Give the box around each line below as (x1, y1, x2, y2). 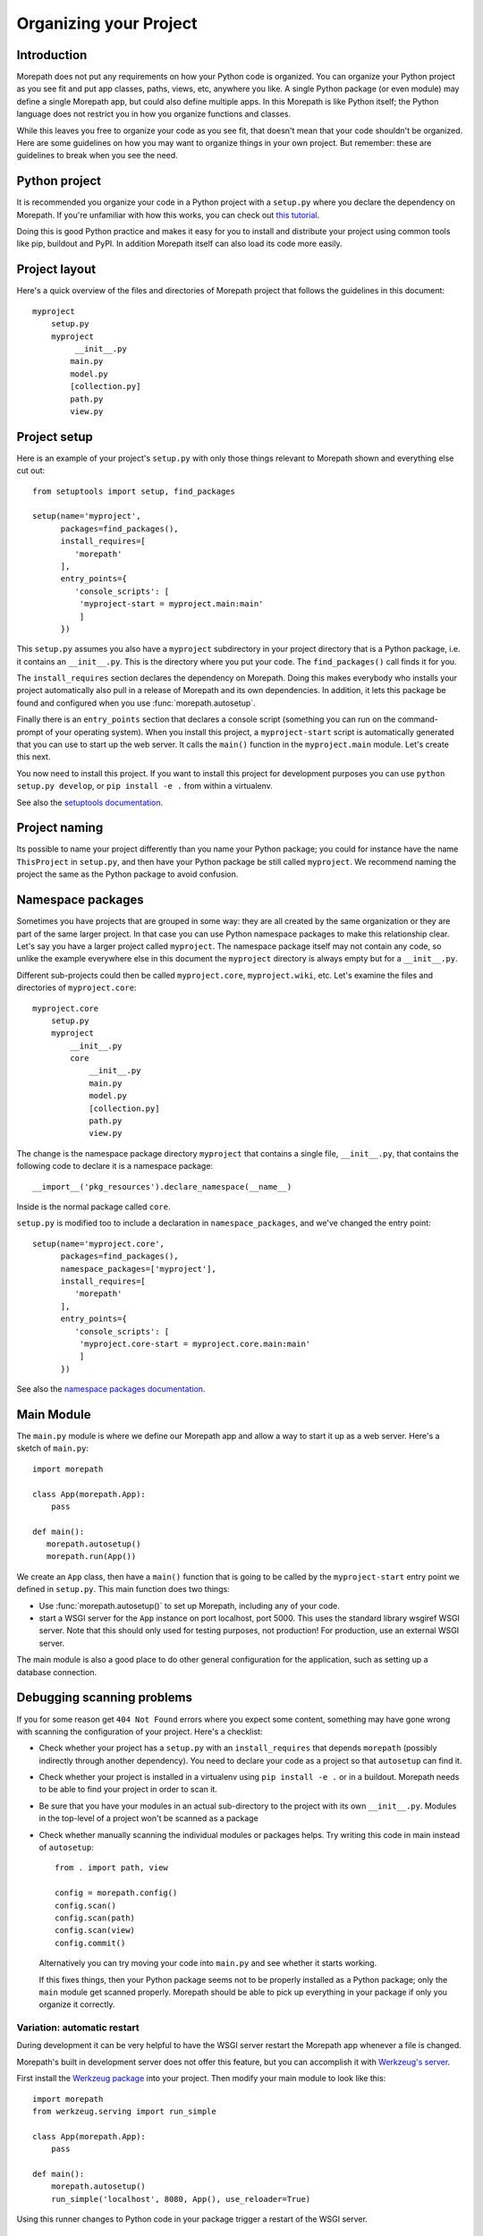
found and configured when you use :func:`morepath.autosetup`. (16, 698, 256, 708)
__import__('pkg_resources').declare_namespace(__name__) (32, 1182, 292, 1191)
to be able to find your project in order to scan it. (38, 1784, 218, 1795)
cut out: (16, 465, 46, 476)
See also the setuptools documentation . (16, 797, 164, 808)
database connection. (16, 1666, 97, 1677)
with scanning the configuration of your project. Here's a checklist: (16, 1726, 263, 1737)
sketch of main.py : (16, 1443, 89, 1453)
